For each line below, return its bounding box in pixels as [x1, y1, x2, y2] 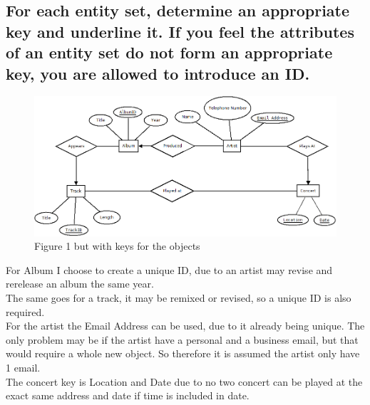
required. [6, 304, 45, 319]
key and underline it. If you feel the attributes [6, 20, 354, 42]
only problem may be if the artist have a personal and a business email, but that [6, 332, 359, 347]
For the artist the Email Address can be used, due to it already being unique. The [6, 318, 365, 333]
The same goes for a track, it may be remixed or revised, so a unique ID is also [6, 290, 351, 305]
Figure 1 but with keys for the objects [34, 238, 200, 253]
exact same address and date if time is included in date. [6, 388, 250, 403]
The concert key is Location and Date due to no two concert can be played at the [6, 374, 363, 389]
